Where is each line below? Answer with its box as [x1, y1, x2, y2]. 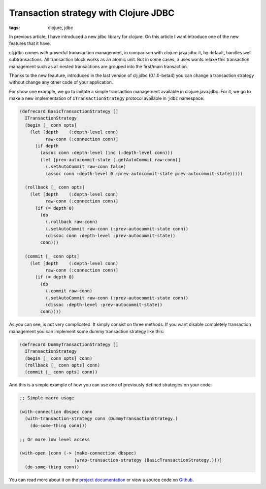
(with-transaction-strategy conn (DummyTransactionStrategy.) [25, 416, 178, 421]
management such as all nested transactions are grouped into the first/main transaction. [9, 63, 188, 69]
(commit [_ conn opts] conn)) [25, 369, 98, 375]
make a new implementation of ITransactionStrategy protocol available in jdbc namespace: [9, 95, 204, 101]
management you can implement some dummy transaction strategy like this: [9, 328, 165, 334]
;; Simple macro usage [19, 395, 74, 401]
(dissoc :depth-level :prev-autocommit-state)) [45, 301, 163, 307]
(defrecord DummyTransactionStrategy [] [19, 341, 118, 347]
